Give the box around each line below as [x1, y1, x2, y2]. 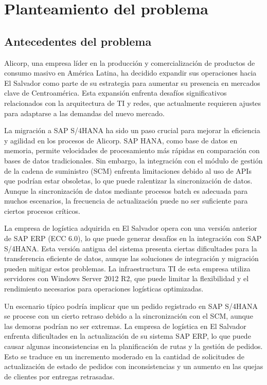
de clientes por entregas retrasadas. [4, 371, 115, 381]
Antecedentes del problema [4, 33, 152, 49]
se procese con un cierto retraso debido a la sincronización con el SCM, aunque [4, 310, 253, 321]
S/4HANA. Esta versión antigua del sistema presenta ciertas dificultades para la [4, 243, 257, 253]
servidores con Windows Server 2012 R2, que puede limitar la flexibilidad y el [4, 273, 249, 284]
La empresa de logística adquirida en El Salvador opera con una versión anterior [4, 223, 257, 233]
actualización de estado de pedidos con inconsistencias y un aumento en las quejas [4, 361, 263, 372]
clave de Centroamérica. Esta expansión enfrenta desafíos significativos [4, 87, 227, 98]
